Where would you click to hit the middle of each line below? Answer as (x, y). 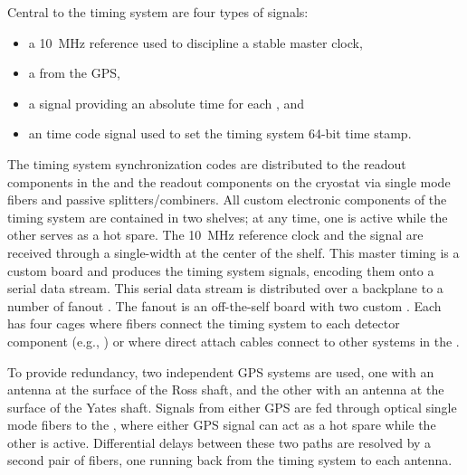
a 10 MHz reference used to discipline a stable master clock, (195, 42)
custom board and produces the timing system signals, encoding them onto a (221, 270)
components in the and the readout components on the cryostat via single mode (229, 181)
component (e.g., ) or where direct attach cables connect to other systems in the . (233, 341)
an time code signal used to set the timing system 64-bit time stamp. (220, 133)
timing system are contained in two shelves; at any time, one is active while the (228, 217)
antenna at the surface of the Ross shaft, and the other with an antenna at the (226, 389)
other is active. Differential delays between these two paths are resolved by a (219, 442)
